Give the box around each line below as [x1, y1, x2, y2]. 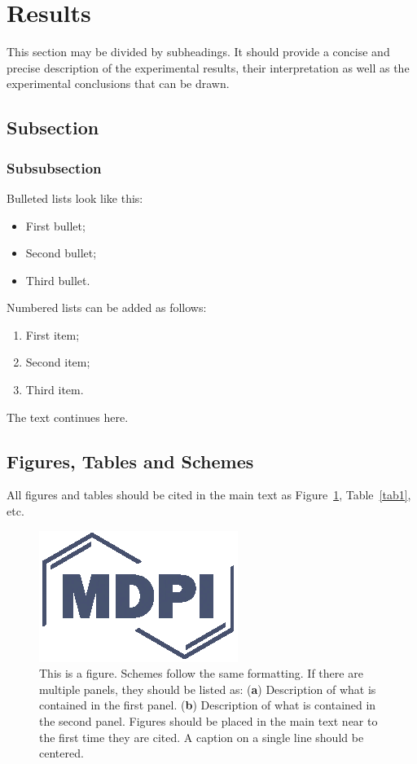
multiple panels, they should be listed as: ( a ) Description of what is [39, 680, 376, 697]
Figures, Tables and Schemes [7, 448, 254, 473]
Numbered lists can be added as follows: [7, 299, 207, 316]
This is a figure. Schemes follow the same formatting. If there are [39, 665, 363, 682]
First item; [25, 326, 80, 343]
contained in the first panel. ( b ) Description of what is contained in [39, 696, 376, 714]
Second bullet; [25, 244, 97, 261]
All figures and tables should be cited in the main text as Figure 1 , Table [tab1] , [7, 486, 411, 503]
